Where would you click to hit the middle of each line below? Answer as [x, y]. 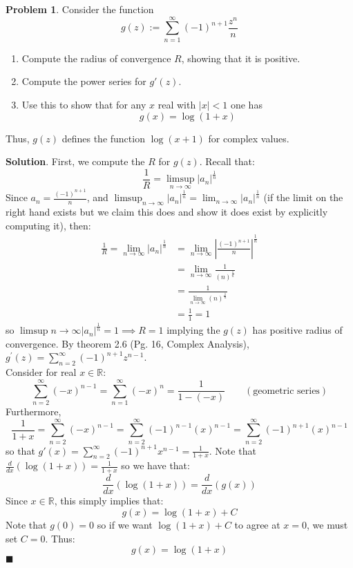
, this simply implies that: [109, 501]
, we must [327, 524]
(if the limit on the [303, 197]
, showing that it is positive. [241, 58]
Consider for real [41, 372]
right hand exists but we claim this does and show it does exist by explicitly [167, 212]
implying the [193, 330]
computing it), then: [48, 225]
